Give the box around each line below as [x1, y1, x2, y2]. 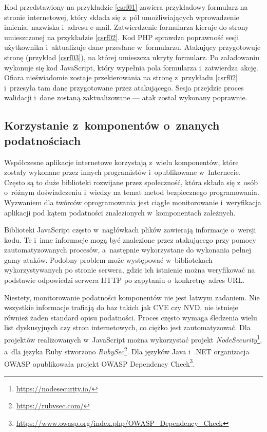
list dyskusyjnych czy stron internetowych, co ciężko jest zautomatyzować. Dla [4, 322, 251, 333]
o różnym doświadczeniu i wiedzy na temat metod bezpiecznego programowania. [4, 187, 259, 197]
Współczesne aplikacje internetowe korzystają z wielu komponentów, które [4, 156, 239, 167]
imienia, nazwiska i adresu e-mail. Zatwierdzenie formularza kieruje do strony [4, 22, 249, 32]
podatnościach [4, 132, 81, 148]
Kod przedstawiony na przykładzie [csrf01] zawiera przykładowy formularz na [4, 2, 248, 12]
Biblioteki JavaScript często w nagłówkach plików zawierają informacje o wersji [4, 224, 256, 235]
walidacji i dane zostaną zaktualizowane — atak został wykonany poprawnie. [4, 92, 247, 103]
